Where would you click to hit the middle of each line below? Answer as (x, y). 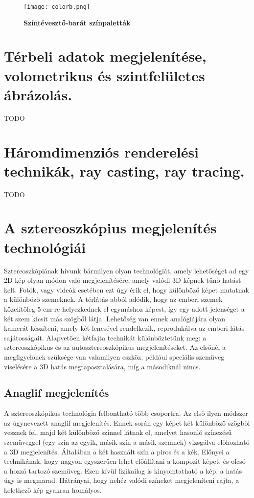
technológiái (45, 247)
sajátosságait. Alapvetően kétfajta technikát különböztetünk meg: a (105, 337)
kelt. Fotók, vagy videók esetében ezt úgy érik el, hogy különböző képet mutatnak (127, 289)
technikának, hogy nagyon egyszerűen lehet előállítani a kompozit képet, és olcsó (125, 461)
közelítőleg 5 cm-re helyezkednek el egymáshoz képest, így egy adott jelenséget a (124, 308)
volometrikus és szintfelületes (104, 75)
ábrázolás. (38, 94)
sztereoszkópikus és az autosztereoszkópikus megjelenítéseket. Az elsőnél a (115, 347)
